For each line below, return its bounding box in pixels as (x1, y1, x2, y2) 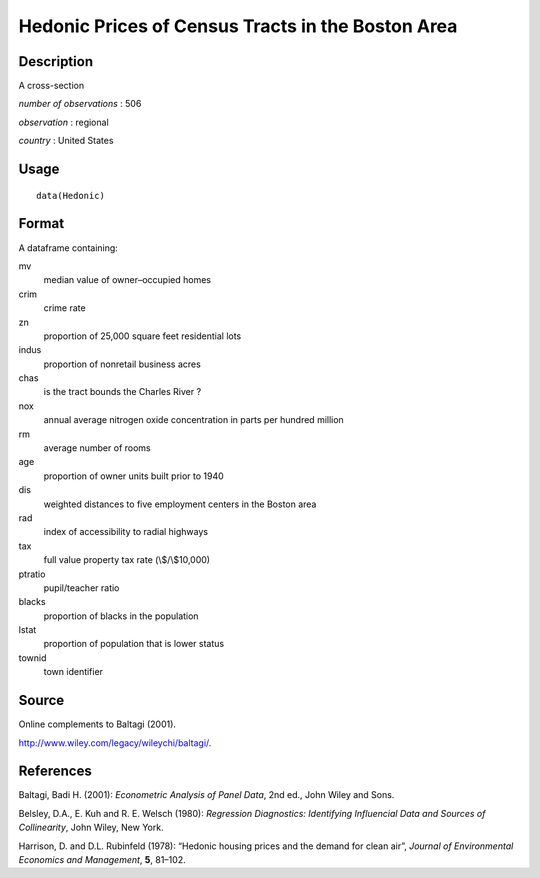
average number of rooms (43, 442, 151, 454)
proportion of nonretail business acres (43, 358, 202, 370)
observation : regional (18, 116, 109, 128)
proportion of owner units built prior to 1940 (43, 470, 224, 482)
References (18, 763, 92, 780)
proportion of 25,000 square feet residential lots (43, 330, 242, 342)
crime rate (43, 302, 86, 314)
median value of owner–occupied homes (43, 274, 212, 286)
